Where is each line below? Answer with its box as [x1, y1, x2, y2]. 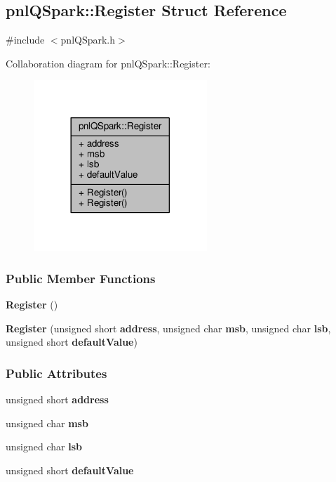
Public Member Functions [6, 269, 156, 287]
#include [6, 32, 45, 47]
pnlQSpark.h [60, 32, 116, 47]
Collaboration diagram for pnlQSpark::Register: [6, 56, 210, 70]
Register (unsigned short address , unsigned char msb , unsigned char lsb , [6, 320, 331, 335]
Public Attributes [6, 364, 107, 382]
